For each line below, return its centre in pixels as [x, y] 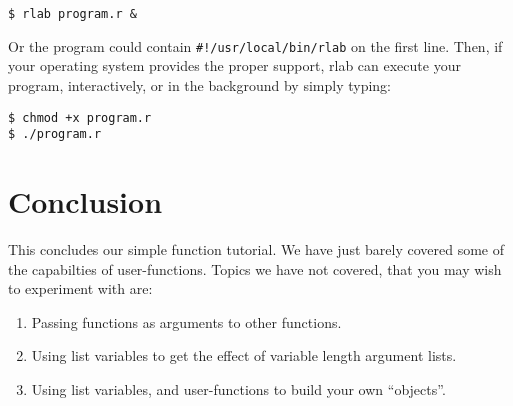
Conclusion [85, 201]
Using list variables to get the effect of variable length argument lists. [244, 355]
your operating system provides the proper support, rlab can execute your [234, 65]
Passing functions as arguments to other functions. [186, 321]
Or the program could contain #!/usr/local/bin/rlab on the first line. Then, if [255, 45]
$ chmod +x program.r [80, 117]
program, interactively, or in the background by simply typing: [199, 84]
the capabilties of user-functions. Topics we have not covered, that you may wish [255, 268]
